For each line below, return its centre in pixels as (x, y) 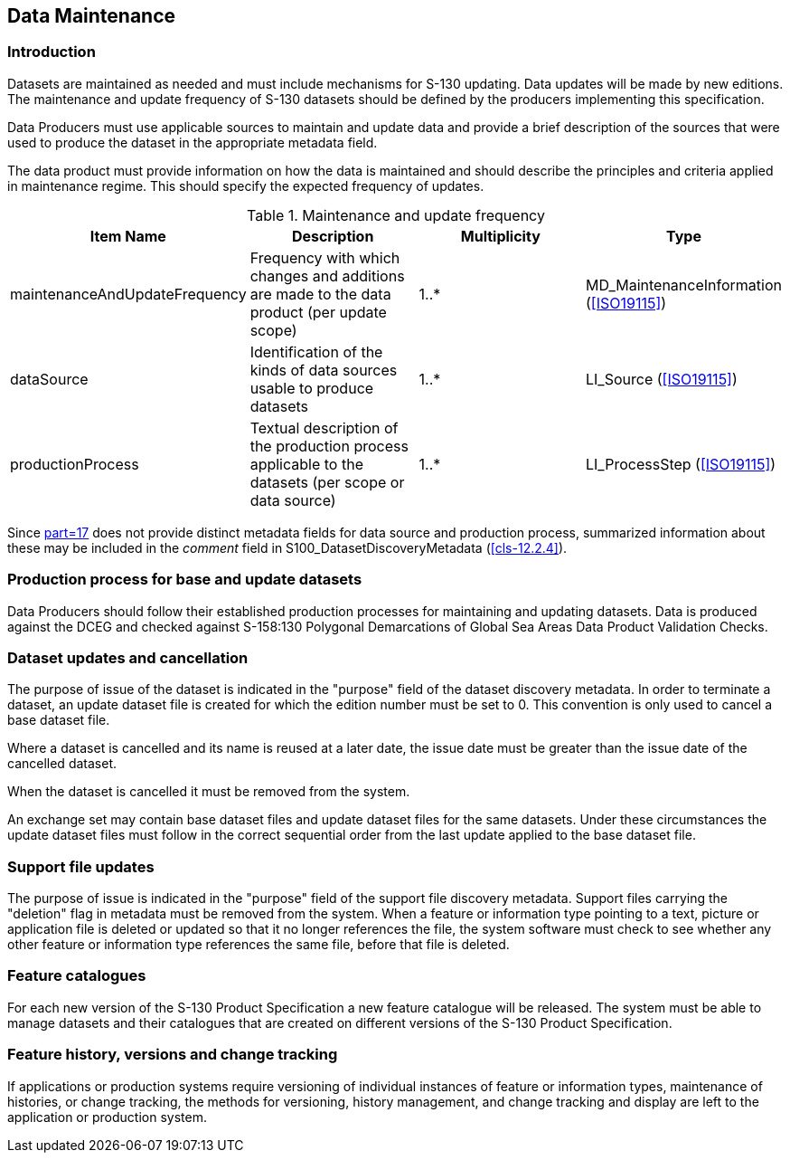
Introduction (52, 52)
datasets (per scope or (327, 482)
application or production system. (107, 1117)
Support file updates (81, 866)
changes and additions (327, 276)
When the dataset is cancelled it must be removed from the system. (209, 792)
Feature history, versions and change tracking (173, 1055)
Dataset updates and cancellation (128, 657)
